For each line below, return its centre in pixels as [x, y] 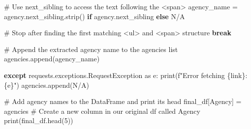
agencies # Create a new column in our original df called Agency [102, 111]
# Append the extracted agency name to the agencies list [91, 49]
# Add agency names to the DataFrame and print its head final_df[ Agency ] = [123, 101]
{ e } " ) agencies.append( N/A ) [47, 85]
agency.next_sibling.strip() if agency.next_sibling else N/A [94, 16]
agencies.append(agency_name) [52, 59]
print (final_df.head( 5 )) [39, 120]
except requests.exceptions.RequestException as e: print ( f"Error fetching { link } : [126, 75]
